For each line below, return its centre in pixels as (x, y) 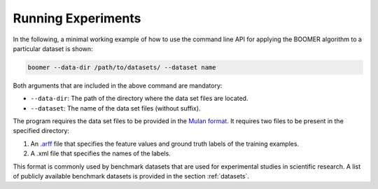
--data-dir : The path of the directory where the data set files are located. (139, 99)
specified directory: (41, 131)
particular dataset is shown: (53, 48)
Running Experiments (77, 18)
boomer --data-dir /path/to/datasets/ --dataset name (122, 67)
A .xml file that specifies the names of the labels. (100, 153)
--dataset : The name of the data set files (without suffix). (115, 108)
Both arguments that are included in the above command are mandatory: (118, 85)
